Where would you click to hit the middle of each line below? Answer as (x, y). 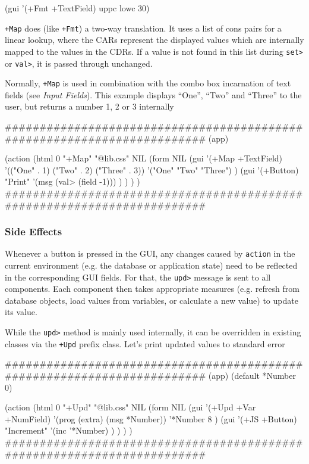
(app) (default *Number (252, 375)
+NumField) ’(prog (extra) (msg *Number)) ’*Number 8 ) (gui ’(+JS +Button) (151, 418)
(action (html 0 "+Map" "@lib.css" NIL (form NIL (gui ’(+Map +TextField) (144, 158)
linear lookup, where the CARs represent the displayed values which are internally (154, 40)
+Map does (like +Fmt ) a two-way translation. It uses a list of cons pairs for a (143, 28)
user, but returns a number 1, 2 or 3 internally (89, 106)
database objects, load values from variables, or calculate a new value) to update (152, 300)
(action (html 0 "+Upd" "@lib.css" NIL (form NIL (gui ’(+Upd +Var (130, 407)
